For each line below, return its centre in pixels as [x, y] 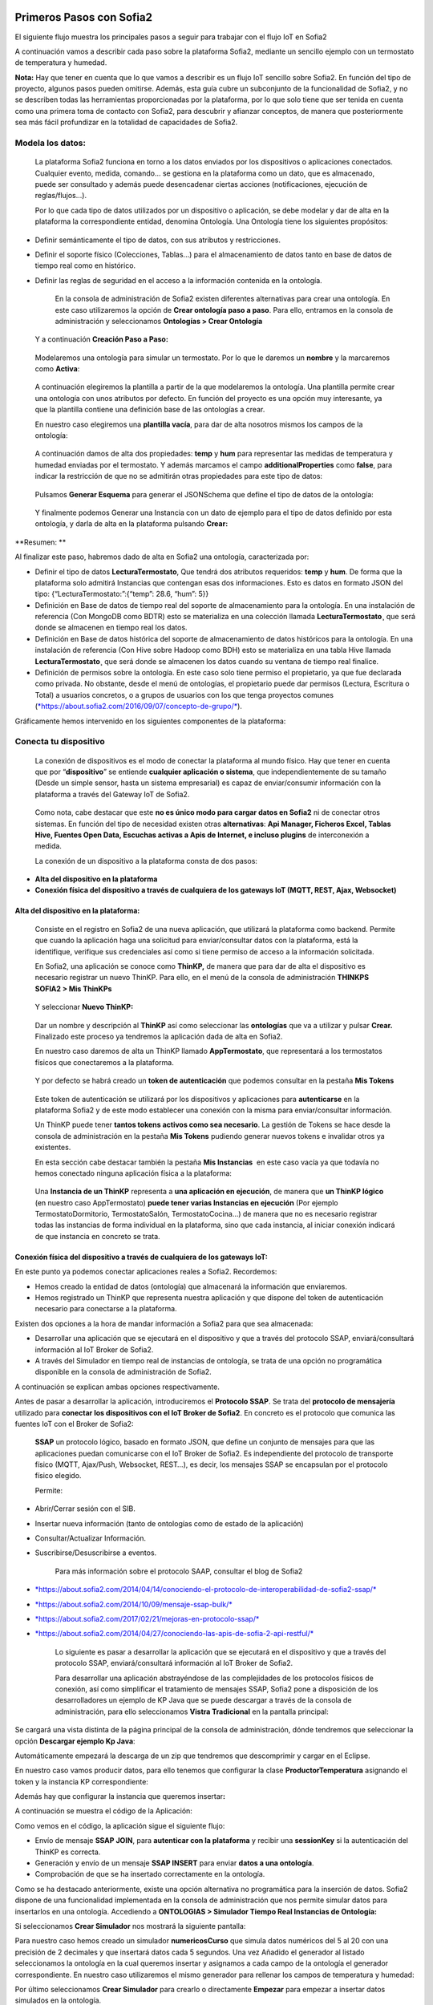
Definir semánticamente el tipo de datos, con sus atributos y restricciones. [158, 240]
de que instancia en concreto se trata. [97, 1236]
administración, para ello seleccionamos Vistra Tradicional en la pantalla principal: [192, 1711]
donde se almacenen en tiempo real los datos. [111, 628]
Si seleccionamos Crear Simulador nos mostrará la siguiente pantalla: [130, 1926]
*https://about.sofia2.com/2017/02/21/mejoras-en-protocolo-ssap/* [147, 1619]
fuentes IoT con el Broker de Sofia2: [74, 1424]
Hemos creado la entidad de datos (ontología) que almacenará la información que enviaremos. [191, 1286]
